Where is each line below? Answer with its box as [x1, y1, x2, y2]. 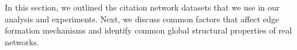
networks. [5, 35, 40, 48]
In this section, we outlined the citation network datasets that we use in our [5, 1, 280, 13]
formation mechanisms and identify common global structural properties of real [5, 24, 292, 36]
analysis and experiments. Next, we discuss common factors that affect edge [5, 12, 279, 25]
